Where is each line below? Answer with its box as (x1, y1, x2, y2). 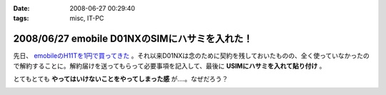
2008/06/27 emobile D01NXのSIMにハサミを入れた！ (13, 33, 253, 45)
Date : (13, 4, 30, 12)
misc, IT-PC (69, 14, 104, 23)
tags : (13, 14, 29, 23)
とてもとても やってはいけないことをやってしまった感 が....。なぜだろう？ (13, 75, 229, 84)
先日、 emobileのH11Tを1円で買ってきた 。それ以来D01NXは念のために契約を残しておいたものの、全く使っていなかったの (13, 51, 370, 60)
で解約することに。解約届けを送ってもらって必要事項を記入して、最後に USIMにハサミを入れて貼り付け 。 (13, 61, 326, 70)
